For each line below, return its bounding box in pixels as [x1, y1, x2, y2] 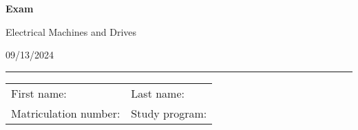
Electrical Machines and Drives [6, 24, 137, 39]
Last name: [131, 85, 185, 101]
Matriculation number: [11, 105, 120, 121]
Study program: [131, 105, 207, 121]
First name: [11, 85, 67, 101]
